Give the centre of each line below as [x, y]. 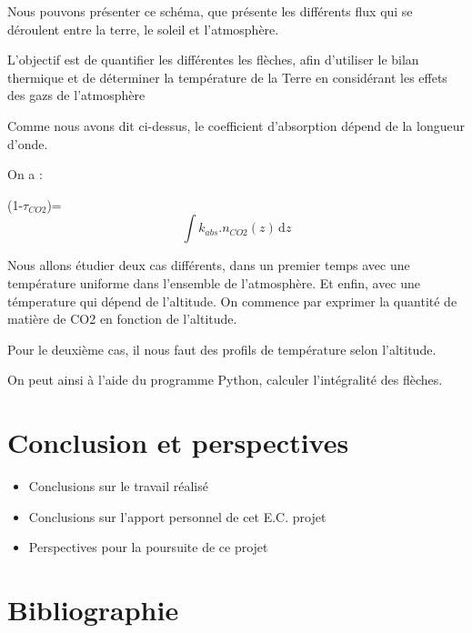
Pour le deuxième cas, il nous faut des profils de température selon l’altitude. [222, 349]
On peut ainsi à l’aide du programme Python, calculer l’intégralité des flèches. [225, 380]
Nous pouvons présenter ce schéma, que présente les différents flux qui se [210, 11]
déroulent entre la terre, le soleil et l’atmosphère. [143, 29]
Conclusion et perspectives [178, 442]
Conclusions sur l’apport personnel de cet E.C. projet [177, 516]
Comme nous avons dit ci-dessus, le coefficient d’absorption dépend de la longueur [236, 125]
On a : [25, 174]
